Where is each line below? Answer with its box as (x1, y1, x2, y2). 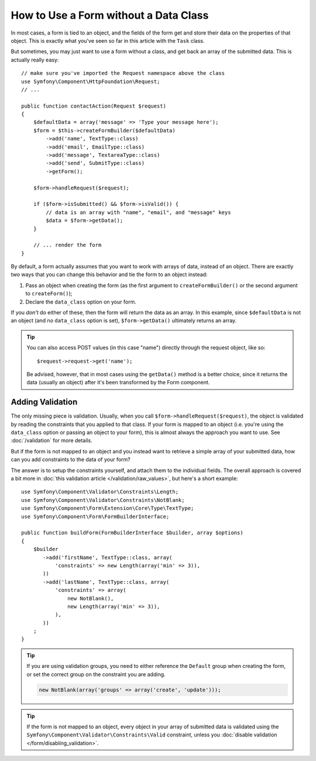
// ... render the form (33, 242, 102, 249)
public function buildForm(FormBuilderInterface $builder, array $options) (21, 529, 243, 536)
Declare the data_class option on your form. (25, 298, 137, 305)
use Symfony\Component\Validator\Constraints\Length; (21, 488, 178, 495)
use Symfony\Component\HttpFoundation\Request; (21, 78, 160, 85)
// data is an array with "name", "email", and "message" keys (46, 209, 231, 216)
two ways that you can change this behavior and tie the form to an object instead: (11, 271, 208, 278)
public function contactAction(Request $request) (21, 102, 167, 109)
